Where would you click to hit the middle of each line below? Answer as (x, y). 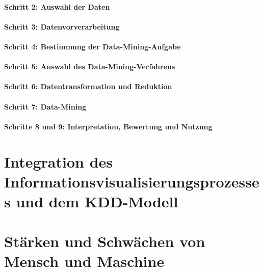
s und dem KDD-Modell (91, 201)
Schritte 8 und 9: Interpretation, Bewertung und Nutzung (108, 126)
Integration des (59, 161)
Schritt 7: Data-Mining (45, 106)
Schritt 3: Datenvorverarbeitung (62, 26)
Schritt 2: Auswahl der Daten (57, 6)
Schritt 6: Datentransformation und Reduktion (88, 86)
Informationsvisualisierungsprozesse (132, 181)
